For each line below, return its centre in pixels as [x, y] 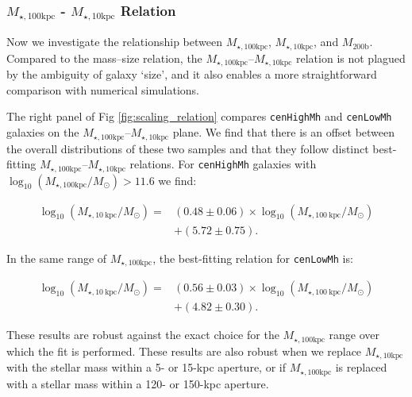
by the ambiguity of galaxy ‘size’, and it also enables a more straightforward [192, 74]
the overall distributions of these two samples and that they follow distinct [188, 148]
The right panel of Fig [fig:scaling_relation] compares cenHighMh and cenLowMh [199, 116]
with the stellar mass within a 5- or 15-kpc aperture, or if [146, 367]
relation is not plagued [351, 58]
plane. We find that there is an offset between [284, 132]
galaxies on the [43, 132]
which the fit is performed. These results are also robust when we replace [184, 351]
